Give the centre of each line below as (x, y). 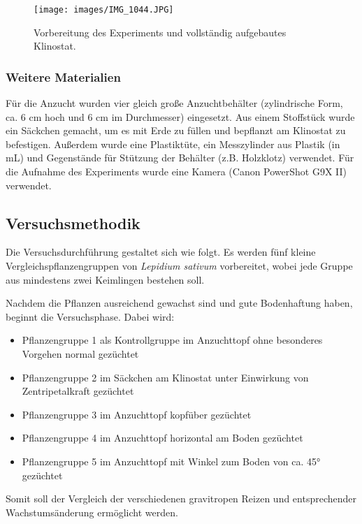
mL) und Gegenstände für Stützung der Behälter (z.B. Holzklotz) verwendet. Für (180, 158)
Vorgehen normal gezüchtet (80, 353)
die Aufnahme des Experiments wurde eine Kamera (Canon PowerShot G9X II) (176, 172)
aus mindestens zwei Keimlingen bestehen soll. (105, 279)
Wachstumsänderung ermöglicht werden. (92, 512)
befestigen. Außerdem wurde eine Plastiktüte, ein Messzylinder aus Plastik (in (173, 144)
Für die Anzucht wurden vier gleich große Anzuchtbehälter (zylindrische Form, (174, 103)
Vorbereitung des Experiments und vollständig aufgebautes (160, 32)
